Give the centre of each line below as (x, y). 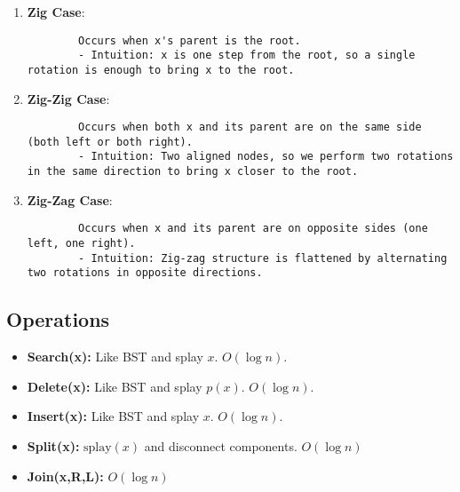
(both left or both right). (110, 142)
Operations (58, 319)
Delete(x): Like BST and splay (115, 386)
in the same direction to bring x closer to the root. (193, 172)
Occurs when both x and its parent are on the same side (250, 127)
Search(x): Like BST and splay (115, 357)
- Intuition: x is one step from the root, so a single (247, 56)
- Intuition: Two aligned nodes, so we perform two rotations (266, 157)
